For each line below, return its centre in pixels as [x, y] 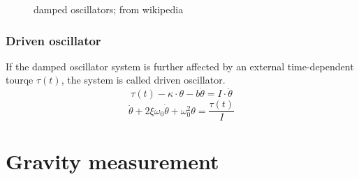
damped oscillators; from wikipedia [109, 9]
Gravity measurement [112, 161]
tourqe [20, 80]
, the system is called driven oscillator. [143, 80]
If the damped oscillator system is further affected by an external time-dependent [180, 66]
